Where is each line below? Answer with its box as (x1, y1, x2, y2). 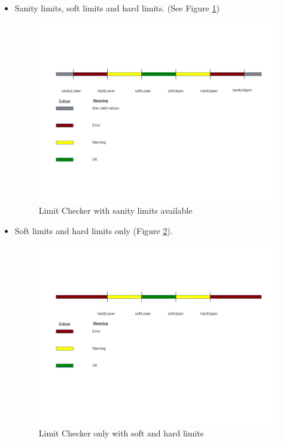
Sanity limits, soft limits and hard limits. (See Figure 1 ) (14, 2, 220, 14)
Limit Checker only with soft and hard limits (38, 427, 204, 439)
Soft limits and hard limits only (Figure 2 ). (14, 224, 173, 236)
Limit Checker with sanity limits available (38, 204, 193, 217)
